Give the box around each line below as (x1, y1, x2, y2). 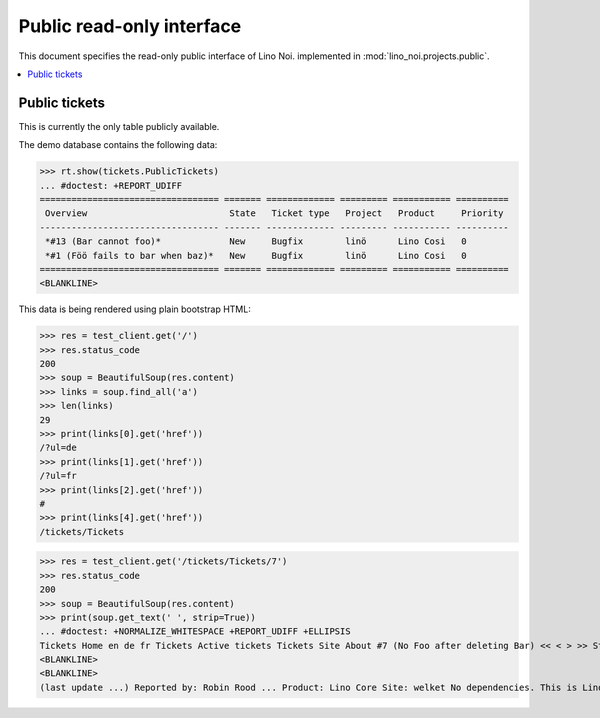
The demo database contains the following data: (18, 139, 218, 151)
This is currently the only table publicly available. (18, 120, 220, 132)
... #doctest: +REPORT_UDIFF (39, 180, 183, 191)
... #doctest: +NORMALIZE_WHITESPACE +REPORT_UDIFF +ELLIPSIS (39, 626, 351, 637)
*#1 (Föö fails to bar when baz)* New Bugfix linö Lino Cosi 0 (45, 250, 467, 261)
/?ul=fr (39, 470, 77, 482)
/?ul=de (39, 442, 77, 454)
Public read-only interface (18, 15, 242, 37)
